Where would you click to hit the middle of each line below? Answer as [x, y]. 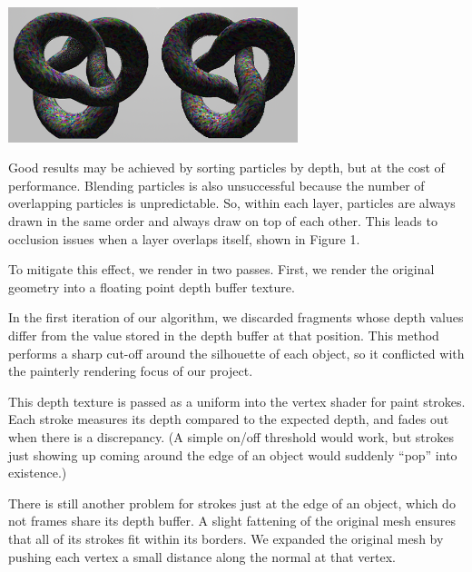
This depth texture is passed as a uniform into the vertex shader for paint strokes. [237, 401]
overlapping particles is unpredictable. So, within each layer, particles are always [232, 203]
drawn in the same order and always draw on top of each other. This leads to [223, 221]
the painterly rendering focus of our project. [131, 371]
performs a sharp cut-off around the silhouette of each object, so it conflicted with [236, 353]
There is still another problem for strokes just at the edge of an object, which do [232, 503]
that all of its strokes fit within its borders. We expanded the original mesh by [226, 538]
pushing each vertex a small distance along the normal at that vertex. [202, 556]
